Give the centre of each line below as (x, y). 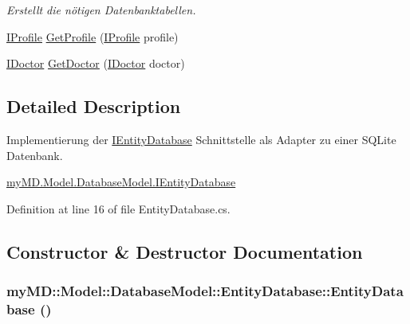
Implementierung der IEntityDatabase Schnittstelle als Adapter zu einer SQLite (201, 139)
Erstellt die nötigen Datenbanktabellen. (101, 10)
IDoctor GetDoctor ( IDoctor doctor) (96, 63)
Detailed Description (94, 106)
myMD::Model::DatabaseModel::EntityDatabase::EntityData (205, 291)
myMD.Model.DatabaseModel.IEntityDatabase (121, 182)
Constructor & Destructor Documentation (185, 251)
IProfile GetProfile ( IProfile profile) (93, 36)
